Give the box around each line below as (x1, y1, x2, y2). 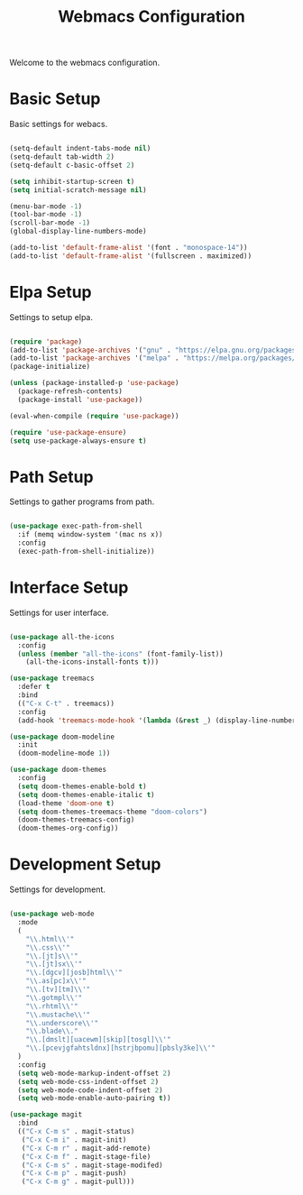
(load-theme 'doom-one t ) (17, 798, 115, 808)
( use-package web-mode (9, 909, 95, 919)
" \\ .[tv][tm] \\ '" (25, 985, 91, 994)
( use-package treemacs (9, 674, 95, 683)
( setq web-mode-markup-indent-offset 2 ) (17, 1069, 171, 1078)
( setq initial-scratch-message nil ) (9, 185, 147, 195)
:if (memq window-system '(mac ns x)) (17, 530, 164, 539)
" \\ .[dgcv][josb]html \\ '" (25, 968, 124, 978)
